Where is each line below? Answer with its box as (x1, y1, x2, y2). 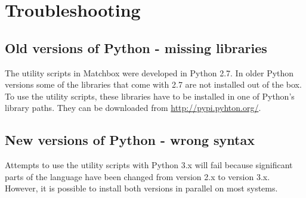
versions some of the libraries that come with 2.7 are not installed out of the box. (5, 78, 302, 91)
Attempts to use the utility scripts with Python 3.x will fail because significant (5, 159, 293, 171)
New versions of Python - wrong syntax (5, 131, 255, 149)
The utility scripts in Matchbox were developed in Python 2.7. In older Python (5, 66, 294, 79)
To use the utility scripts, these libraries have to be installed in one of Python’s (5, 89, 295, 102)
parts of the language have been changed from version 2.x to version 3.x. (5, 170, 270, 182)
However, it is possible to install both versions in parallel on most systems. (5, 182, 278, 194)
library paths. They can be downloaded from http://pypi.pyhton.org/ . (5, 101, 261, 114)
